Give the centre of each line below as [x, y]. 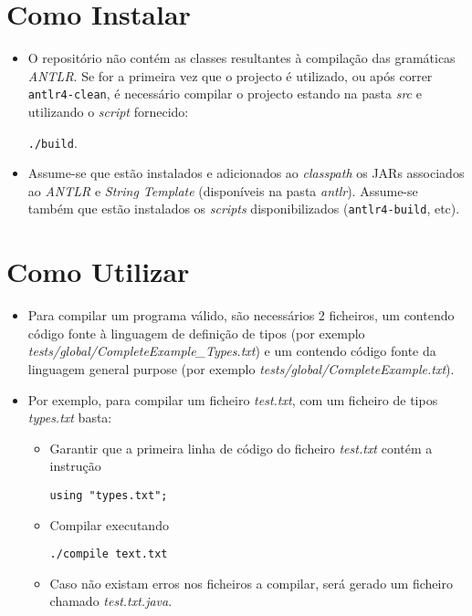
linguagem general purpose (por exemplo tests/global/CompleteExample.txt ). [241, 368]
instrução [75, 466]
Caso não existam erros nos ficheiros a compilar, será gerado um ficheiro [251, 583]
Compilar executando [109, 524]
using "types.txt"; [109, 495]
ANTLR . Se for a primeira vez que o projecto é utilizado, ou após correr [230, 75]
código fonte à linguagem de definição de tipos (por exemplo [196, 333]
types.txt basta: [70, 418]
